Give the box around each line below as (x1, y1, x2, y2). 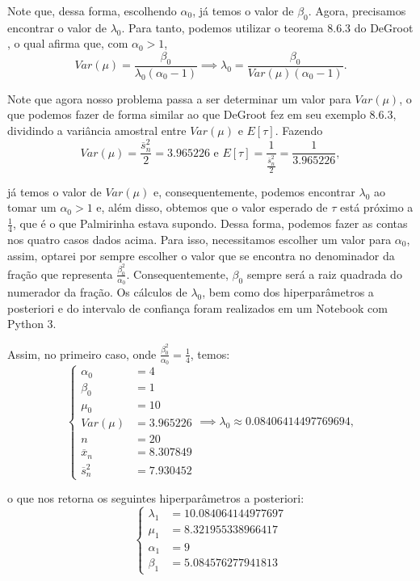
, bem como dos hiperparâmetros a (202, 284, 374, 301)
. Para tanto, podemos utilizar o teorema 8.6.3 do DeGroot (121, 19, 414, 36)
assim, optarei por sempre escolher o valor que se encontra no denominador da (7, 246, 395, 263)
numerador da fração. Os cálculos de (7, 284, 187, 301)
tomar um (7, 199, 57, 216)
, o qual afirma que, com (7, 35, 128, 52)
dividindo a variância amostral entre (7, 122, 187, 138)
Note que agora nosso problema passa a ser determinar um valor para (7, 90, 351, 107)
